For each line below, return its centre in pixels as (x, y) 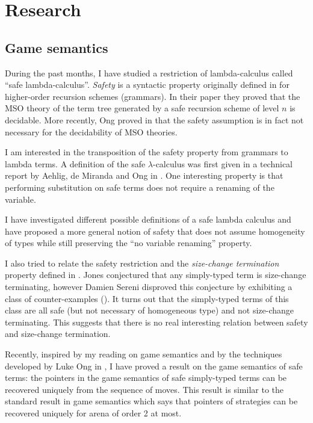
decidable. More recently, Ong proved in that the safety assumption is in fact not (154, 119)
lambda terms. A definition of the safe (75, 163)
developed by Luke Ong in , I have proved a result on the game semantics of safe (154, 366)
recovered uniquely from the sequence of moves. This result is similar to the (144, 389)
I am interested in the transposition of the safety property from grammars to (147, 152)
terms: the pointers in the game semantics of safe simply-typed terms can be (146, 378)
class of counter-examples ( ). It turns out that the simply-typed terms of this (147, 298)
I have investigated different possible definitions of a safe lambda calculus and (148, 219)
